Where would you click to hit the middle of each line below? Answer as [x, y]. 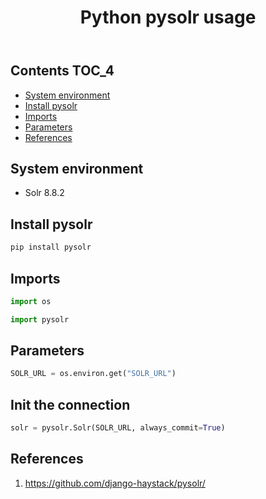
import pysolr [40, 319]
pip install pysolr [51, 247]
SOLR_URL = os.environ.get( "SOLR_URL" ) [93, 374]
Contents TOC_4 [62, 71]
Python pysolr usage [168, 17]
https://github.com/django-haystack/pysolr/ [115, 483]
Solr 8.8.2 [44, 193]
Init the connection [70, 404]
